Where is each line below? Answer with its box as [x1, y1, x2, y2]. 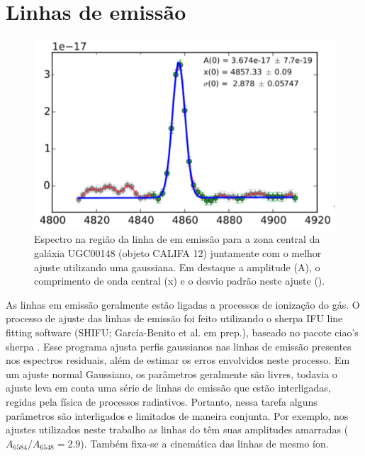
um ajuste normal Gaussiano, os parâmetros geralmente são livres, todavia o [6, 366, 337, 381]
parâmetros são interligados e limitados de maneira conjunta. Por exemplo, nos [6, 408, 349, 423]
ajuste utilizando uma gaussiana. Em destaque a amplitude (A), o [34, 259, 320, 274]
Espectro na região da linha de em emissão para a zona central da [34, 232, 320, 246]
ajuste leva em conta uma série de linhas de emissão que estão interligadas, [6, 380, 331, 395]
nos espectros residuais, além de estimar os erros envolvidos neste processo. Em [6, 353, 350, 367]
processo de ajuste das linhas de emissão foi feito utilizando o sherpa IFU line [6, 311, 343, 326]
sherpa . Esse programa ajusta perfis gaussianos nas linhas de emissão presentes [6, 338, 352, 353]
